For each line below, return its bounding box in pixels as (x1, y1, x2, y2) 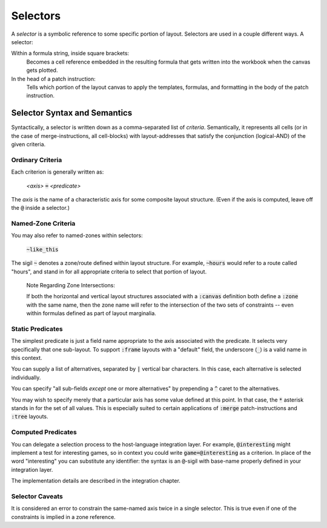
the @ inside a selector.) (11, 204, 70, 212)
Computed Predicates (11, 428, 77, 437)
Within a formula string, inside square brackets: (11, 50, 130, 57)
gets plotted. (26, 67, 58, 74)
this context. (11, 354, 42, 362)
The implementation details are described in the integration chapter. (11, 477, 181, 484)
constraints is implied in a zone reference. (11, 513, 116, 520)
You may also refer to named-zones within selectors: (11, 232, 144, 239)
